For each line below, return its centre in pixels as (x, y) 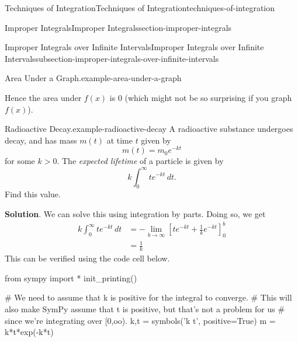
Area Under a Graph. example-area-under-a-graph (93, 78)
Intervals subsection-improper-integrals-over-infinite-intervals (112, 58)
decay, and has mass (41, 140)
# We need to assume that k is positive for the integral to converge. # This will (148, 297)
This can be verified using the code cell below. (87, 258)
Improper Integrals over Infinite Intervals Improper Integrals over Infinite (134, 47)
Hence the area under (43, 97)
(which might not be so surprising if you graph (208, 97)
